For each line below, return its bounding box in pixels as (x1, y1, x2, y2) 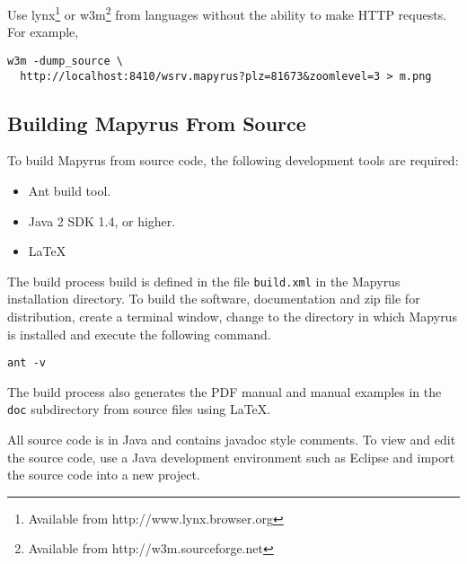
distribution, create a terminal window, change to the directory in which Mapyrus (7, 306, 457, 325)
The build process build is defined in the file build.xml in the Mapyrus (7, 271, 401, 290)
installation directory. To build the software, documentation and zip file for (7, 289, 420, 308)
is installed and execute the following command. (7, 324, 271, 343)
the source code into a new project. (7, 465, 200, 484)
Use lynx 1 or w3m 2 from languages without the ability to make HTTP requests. (7, 3, 447, 23)
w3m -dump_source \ (7, 54, 123, 67)
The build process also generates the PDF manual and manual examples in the (7, 382, 442, 401)
